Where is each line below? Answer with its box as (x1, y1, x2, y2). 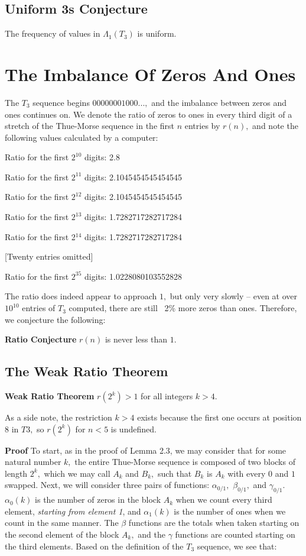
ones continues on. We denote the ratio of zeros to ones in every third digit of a (5, 108, 292, 120)
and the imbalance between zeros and (151, 96, 287, 108)
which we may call (44, 467, 110, 479)
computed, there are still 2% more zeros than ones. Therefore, (69, 302, 297, 314)
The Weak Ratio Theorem (5, 362, 168, 380)
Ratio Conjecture (5, 333, 77, 345)
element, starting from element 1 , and (5, 505, 141, 517)
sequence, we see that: (197, 539, 277, 552)
